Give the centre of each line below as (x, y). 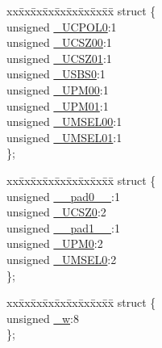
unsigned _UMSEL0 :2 (62, 259)
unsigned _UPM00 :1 (58, 89)
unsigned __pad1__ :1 (63, 227)
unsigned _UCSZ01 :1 (59, 58)
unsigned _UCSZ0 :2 (56, 212)
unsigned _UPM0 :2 (55, 243)
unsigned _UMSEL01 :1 (64, 137)
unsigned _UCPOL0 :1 (62, 26)
